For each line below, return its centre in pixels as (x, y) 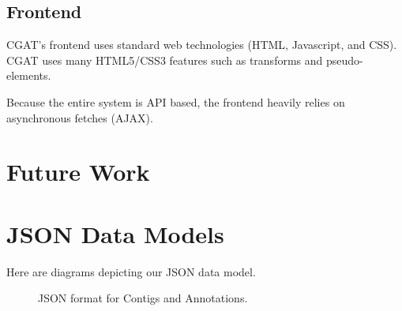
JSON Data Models (115, 233)
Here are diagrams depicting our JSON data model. (131, 271)
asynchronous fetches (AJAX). (80, 117)
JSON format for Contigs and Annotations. (143, 298)
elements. (29, 75)
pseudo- (344, 60)
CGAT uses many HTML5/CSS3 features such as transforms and (165, 60)
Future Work (78, 172)
